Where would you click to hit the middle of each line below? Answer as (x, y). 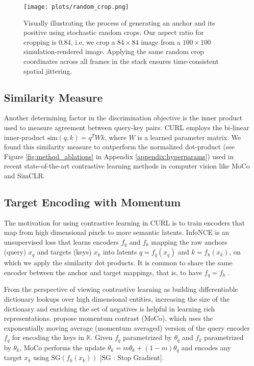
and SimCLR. (25, 175)
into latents (120, 252)
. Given (102, 337)
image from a (161, 42)
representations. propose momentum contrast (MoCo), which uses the (109, 318)
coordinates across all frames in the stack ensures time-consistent (121, 61)
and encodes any (206, 347)
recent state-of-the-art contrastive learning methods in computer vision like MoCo (127, 166)
